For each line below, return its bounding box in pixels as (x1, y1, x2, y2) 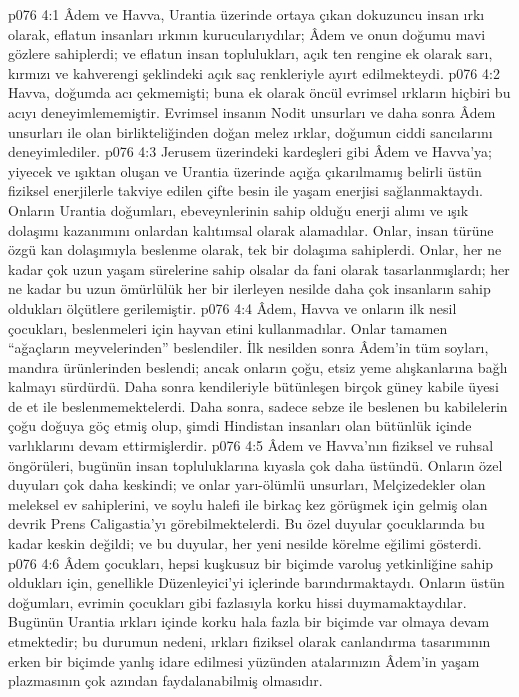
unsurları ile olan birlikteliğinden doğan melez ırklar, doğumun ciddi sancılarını (8, 121, 493, 142)
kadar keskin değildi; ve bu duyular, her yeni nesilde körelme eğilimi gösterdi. (8, 533, 482, 554)
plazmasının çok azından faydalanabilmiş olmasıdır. (8, 670, 323, 691)
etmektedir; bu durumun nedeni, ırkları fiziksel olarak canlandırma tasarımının (8, 631, 491, 651)
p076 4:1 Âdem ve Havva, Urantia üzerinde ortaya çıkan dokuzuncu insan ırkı (8, 4, 485, 24)
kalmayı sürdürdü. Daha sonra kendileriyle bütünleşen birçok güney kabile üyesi (8, 376, 499, 397)
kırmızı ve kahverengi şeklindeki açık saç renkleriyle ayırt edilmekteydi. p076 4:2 (8, 62, 500, 83)
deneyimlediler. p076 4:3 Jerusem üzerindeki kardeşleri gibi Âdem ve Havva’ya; (8, 141, 492, 162)
